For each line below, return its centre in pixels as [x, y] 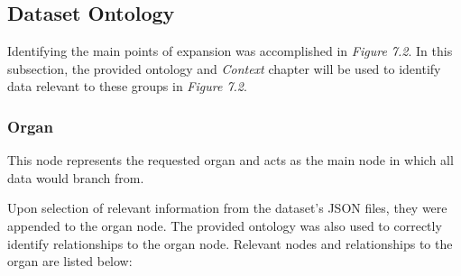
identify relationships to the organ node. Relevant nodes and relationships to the [230, 243]
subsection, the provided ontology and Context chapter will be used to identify [224, 68]
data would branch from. [76, 177]
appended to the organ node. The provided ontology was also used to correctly [225, 225]
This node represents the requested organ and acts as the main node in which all [230, 160]
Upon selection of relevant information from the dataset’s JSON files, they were [227, 208]
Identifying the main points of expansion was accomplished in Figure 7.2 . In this [230, 51]
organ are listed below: [70, 261]
